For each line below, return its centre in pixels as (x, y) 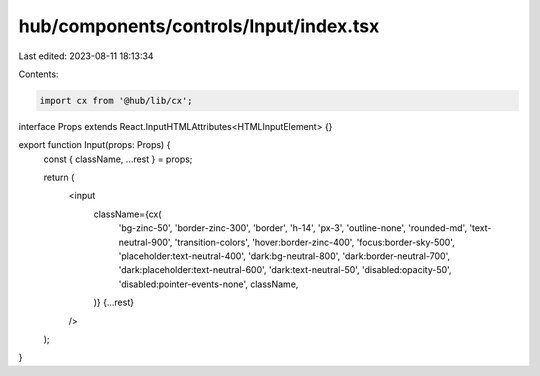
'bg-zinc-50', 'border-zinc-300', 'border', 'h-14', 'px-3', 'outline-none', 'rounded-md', (293, 228)
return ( (59, 177)
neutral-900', (145, 242)
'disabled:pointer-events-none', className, (208, 284)
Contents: (38, 74)
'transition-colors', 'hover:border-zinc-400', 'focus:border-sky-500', (314, 242)
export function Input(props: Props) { (94, 145)
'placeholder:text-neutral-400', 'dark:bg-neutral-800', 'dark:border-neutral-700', (284, 256)
